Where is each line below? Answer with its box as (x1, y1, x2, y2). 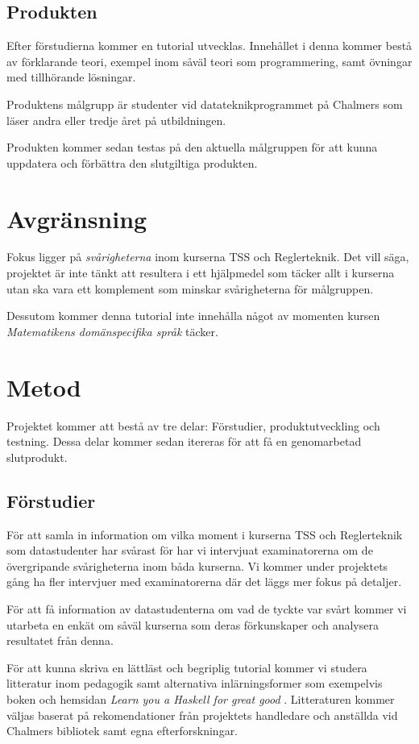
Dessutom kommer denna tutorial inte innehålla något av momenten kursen (6, 307, 380, 324)
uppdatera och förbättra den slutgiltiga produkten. (6, 154, 258, 171)
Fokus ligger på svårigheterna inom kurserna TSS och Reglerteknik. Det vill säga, (6, 248, 409, 265)
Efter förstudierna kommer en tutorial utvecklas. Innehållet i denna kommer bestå (6, 37, 413, 54)
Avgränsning (6, 202, 147, 235)
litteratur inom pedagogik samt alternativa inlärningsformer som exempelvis (6, 675, 383, 692)
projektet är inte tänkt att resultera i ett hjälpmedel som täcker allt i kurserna (6, 264, 395, 281)
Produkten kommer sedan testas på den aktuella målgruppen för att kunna (6, 139, 378, 156)
